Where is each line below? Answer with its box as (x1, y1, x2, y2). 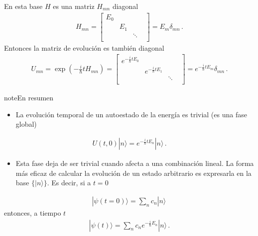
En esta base (4, 1, 43, 11)
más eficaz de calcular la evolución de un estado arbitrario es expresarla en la (15, 167, 252, 178)
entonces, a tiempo (4, 207, 61, 218)
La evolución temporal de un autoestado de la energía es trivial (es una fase (15, 109, 247, 119)
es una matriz (53, 1, 95, 11)
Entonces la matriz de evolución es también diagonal (4, 42, 164, 53)
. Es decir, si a (47, 177, 91, 188)
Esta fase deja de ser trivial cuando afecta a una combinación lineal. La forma (15, 158, 254, 168)
